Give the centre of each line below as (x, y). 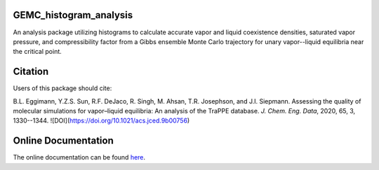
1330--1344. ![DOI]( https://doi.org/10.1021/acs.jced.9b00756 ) (101, 121)
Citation (31, 72)
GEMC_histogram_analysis (73, 15)
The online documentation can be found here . (79, 157)
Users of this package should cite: (62, 88)
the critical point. (38, 52)
